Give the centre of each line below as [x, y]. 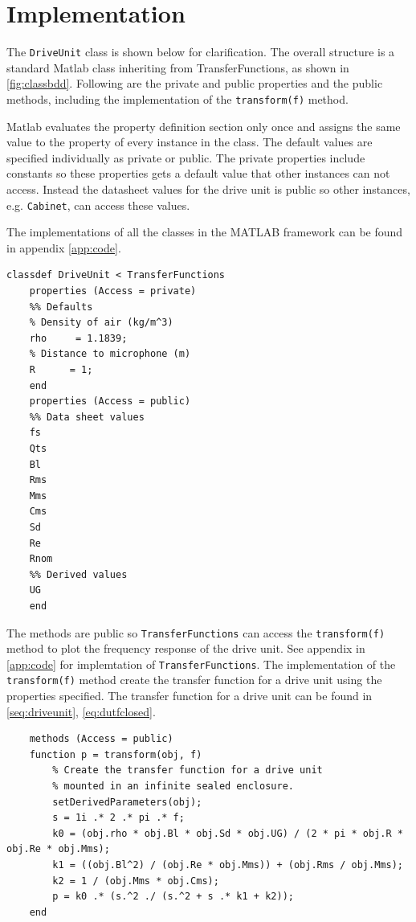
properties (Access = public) [110, 402]
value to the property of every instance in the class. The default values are [190, 142]
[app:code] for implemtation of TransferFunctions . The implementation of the [201, 664]
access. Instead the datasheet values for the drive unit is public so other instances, [208, 189]
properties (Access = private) [113, 291]
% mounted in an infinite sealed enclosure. [173, 787]
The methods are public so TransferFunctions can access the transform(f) [196, 632]
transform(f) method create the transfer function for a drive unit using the [194, 680]
